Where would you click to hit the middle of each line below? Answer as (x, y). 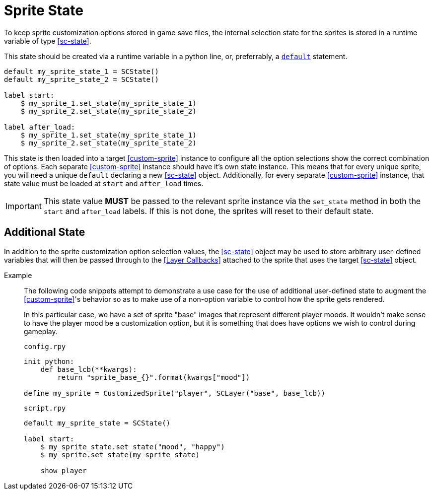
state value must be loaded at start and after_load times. (104, 183)
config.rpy (45, 346)
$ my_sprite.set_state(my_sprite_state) (120, 455)
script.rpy (45, 408)
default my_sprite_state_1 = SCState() (81, 71)
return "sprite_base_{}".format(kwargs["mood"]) (154, 377)
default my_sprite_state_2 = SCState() (81, 79)
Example (18, 275)
